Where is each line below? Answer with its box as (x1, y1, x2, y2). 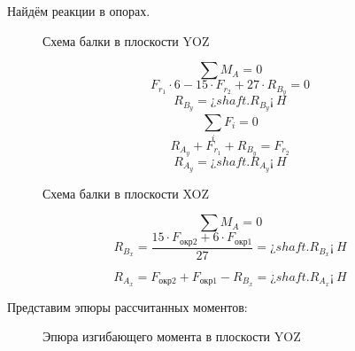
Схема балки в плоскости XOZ (42, 183, 210, 202)
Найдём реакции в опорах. (7, 2, 150, 19)
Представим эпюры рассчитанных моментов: (7, 297, 248, 316)
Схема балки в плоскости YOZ (42, 31, 210, 50)
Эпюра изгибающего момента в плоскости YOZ (42, 327, 301, 346)
